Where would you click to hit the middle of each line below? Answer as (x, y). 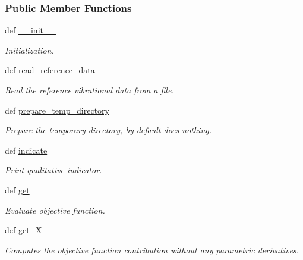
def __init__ (30, 30)
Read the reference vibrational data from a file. (89, 90)
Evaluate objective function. (55, 210)
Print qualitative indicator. (53, 170)
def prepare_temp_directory (57, 110)
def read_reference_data (50, 70)
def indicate (26, 150)
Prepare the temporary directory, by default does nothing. (108, 130)
